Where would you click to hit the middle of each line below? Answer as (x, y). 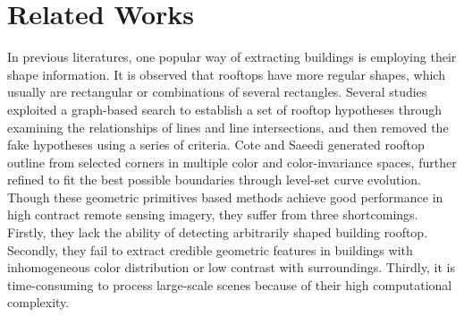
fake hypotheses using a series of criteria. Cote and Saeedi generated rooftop (216, 145)
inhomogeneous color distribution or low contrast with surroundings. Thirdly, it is (231, 267)
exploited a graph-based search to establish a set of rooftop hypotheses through (225, 109)
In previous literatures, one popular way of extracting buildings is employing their (232, 57)
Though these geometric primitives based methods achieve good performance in (225, 197)
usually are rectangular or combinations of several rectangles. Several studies (217, 92)
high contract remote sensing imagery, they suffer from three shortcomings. (213, 214)
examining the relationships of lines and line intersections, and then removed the (228, 127)
